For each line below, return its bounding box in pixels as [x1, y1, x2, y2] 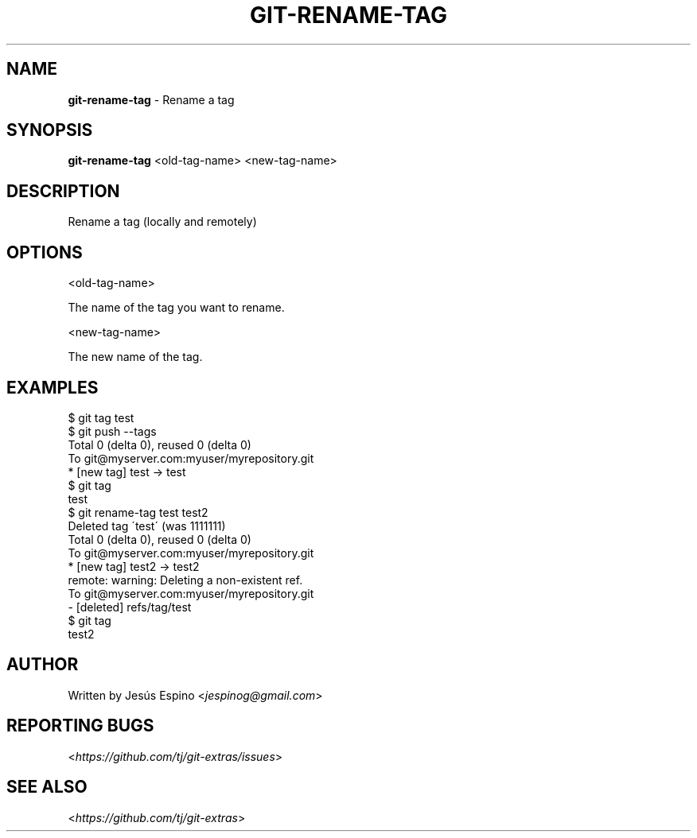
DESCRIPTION [6, 180, 120, 201]
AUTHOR [6, 654, 79, 675]
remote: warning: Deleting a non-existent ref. [68, 572, 303, 587]
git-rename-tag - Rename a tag [68, 92, 235, 107]
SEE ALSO [6, 777, 88, 797]
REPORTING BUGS [6, 716, 154, 736]
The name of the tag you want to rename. [68, 301, 285, 315]
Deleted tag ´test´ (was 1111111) [68, 518, 226, 533]
